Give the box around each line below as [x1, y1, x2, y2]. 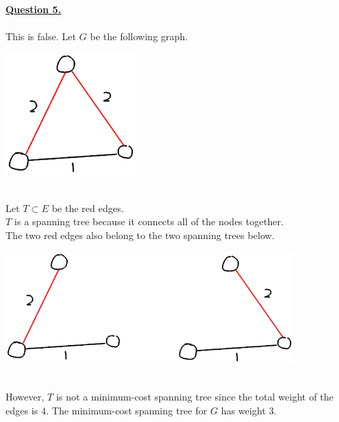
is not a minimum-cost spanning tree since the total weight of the [56, 389, 334, 403]
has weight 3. [221, 403, 277, 417]
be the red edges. [51, 200, 124, 215]
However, [6, 389, 44, 403]
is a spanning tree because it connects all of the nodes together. [14, 214, 284, 229]
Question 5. [6, 2, 62, 16]
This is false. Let [6, 29, 76, 44]
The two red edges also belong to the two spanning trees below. [6, 228, 275, 243]
